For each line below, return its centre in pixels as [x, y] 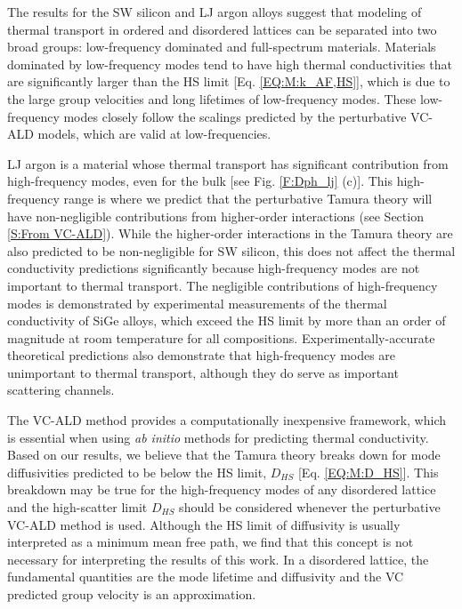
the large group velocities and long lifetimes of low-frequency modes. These [212, 98]
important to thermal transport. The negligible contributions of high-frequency [223, 285]
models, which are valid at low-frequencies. [154, 134]
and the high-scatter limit [77, 507]
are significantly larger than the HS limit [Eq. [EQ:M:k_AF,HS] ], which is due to [229, 81]
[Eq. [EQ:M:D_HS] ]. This [368, 472]
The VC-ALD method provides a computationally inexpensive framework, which [227, 420]
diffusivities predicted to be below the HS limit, [137, 472]
